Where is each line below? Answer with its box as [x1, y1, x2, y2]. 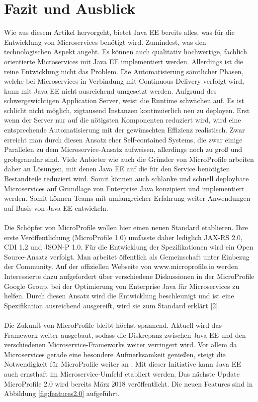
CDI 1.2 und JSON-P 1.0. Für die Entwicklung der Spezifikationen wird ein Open [4, 242, 254, 252]
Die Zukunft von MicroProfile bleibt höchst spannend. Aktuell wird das [4, 319, 222, 330]
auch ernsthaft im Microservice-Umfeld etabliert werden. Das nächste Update [4, 368, 240, 379]
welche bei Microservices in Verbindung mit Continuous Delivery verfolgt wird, [4, 76, 244, 86]
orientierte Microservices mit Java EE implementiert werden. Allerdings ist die [4, 56, 244, 66]
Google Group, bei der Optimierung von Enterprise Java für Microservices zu [4, 280, 240, 291]
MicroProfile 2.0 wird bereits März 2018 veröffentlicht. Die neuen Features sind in [4, 378, 253, 389]
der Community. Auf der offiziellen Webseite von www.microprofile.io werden [4, 261, 238, 271]
